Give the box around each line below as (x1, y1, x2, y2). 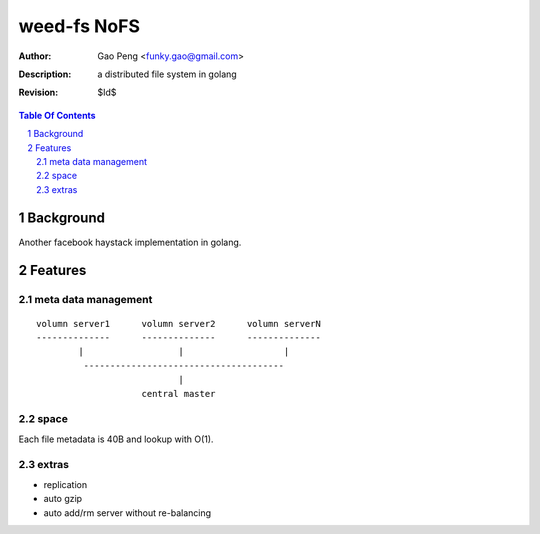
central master (141, 388, 216, 399)
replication (43, 478, 88, 490)
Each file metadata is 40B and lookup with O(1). (18, 433, 214, 445)
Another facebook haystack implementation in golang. (18, 236, 242, 248)
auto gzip (43, 493, 83, 505)
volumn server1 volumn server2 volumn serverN (36, 318, 322, 329)
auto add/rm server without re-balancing (43, 506, 212, 519)
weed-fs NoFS (18, 15, 140, 37)
